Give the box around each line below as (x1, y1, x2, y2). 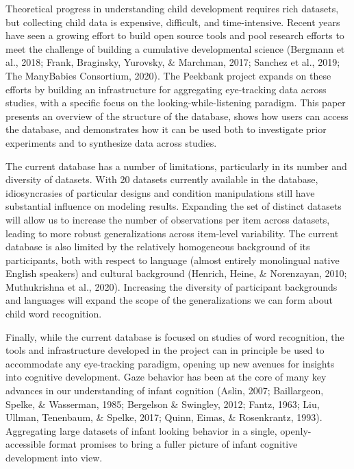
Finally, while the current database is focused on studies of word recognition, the (5, 329, 344, 344)
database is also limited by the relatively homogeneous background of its (5, 239, 310, 254)
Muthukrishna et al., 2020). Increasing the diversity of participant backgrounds (5, 279, 338, 293)
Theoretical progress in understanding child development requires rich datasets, (5, 1, 339, 15)
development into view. (5, 450, 103, 464)
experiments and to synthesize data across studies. (5, 135, 217, 149)
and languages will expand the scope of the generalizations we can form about (5, 293, 333, 307)
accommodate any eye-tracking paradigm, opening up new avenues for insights (5, 356, 335, 370)
